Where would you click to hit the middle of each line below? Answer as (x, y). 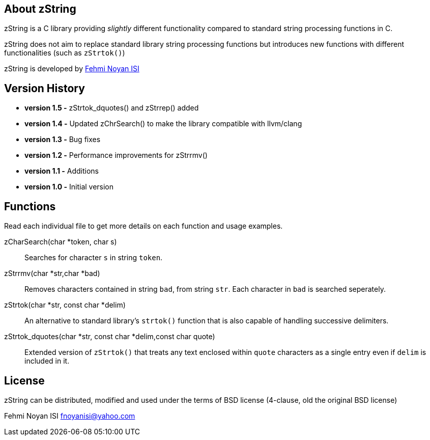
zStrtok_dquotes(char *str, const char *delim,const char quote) (110, 337)
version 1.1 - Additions (62, 171)
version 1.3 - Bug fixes (63, 140)
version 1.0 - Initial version (69, 187)
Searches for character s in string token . (94, 258)
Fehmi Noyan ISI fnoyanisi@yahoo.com (70, 416)
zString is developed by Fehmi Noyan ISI (72, 69)
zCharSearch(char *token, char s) (61, 242)
